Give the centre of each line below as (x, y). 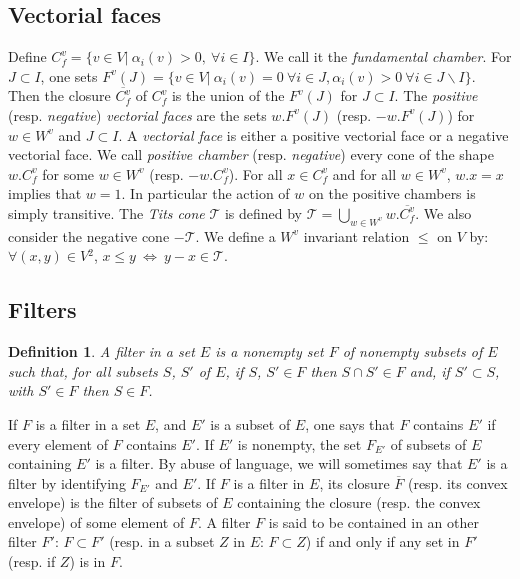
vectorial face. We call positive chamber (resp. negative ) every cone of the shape (251, 154)
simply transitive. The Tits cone (106, 212)
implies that (45, 193)
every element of (58, 443)
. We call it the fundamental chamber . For (383, 56)
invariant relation (356, 235)
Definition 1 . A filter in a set (101, 351)
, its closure (354, 482)
